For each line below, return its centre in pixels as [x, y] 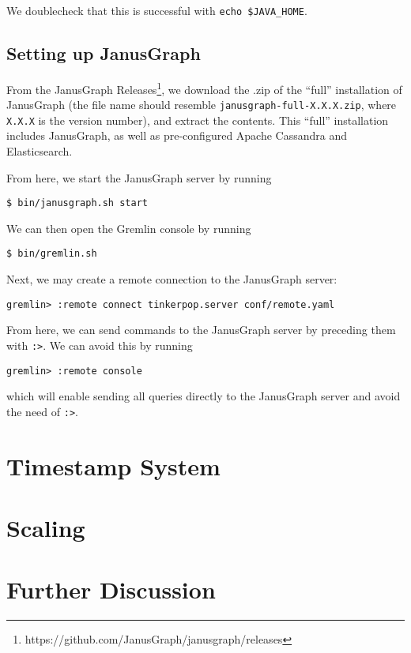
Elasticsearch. [40, 151]
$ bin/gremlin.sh [52, 254]
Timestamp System [113, 465]
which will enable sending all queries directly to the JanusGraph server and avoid [204, 396]
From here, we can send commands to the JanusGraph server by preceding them [201, 330]
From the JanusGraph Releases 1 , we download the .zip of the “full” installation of [204, 88]
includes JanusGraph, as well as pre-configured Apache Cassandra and [177, 135]
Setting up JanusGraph [104, 53]
